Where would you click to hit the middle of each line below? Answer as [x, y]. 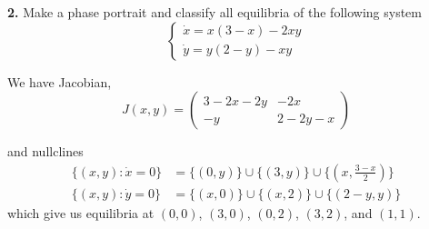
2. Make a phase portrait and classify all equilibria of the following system [214, 12]
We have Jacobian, [60, 81]
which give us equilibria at [81, 212]
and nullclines [45, 151]
